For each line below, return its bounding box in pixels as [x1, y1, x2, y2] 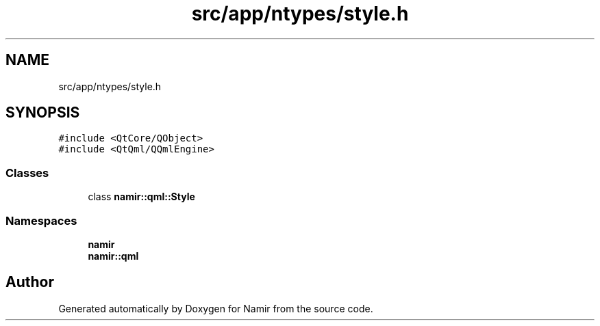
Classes [5, 165, 49, 180]
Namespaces [5, 213, 77, 228]
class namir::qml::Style [88, 191, 195, 203]
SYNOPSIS [5, 104, 80, 122]
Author [5, 273, 54, 291]
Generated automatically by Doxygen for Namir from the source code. [58, 302, 373, 314]
